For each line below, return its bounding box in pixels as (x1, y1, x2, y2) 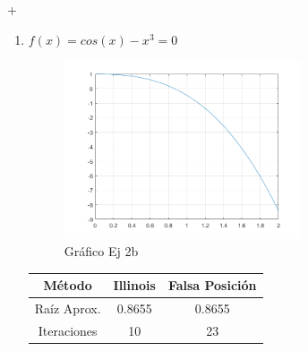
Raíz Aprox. (34, 299, 101, 318)
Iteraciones (38, 321, 98, 339)
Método (43, 276, 92, 295)
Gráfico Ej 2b (64, 242, 139, 261)
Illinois (113, 276, 156, 295)
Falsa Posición (167, 276, 257, 295)
